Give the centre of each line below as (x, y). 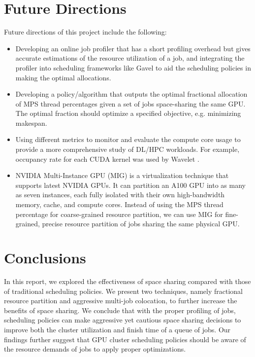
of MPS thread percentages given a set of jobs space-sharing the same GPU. (130, 103)
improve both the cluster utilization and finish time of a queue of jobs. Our (117, 329)
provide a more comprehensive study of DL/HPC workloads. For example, (127, 149)
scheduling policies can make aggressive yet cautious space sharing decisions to (123, 320)
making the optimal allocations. (63, 77)
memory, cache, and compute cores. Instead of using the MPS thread (119, 204)
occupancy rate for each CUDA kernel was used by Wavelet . (107, 159)
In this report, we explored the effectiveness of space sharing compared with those (127, 281)
